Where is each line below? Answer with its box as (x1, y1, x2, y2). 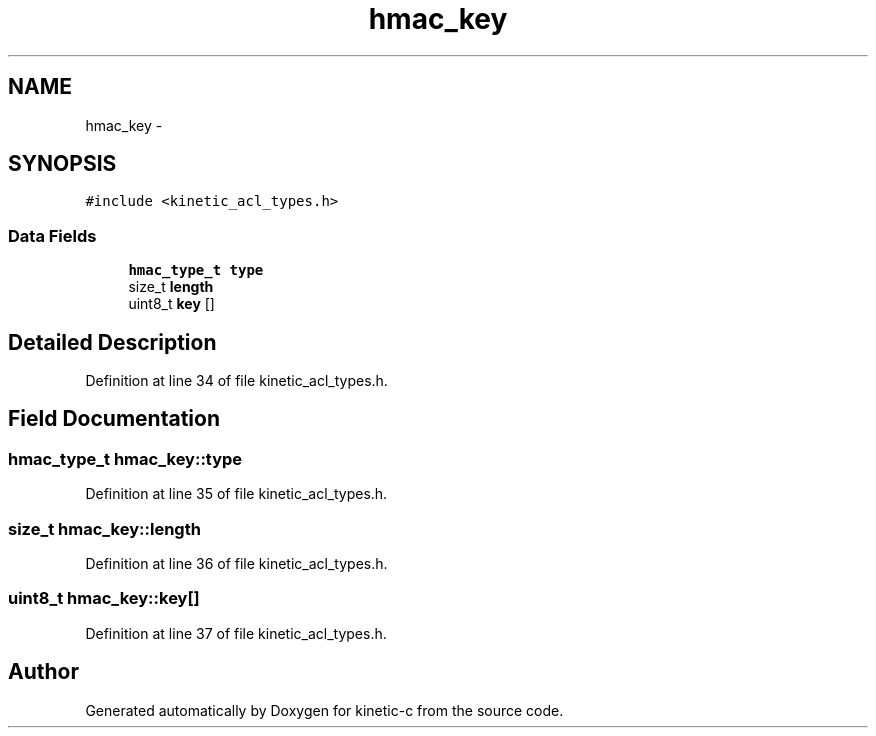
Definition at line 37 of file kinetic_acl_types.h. (85, 624, 387, 642)
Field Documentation (8, 406, 220, 432)
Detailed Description (8, 329, 217, 355)
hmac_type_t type (128, 262, 264, 279)
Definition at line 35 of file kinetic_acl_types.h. (85, 485, 388, 503)
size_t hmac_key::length (8, 518, 201, 539)
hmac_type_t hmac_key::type (8, 448, 243, 469)
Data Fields (8, 225, 97, 246)
